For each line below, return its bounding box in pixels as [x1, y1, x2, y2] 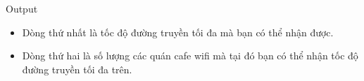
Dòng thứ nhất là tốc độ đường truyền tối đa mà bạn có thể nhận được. [22, 24, 334, 39]
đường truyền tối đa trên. [22, 61, 132, 76]
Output [6, 1, 38, 15]
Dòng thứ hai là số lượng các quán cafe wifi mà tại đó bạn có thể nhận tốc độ [22, 48, 358, 63]
